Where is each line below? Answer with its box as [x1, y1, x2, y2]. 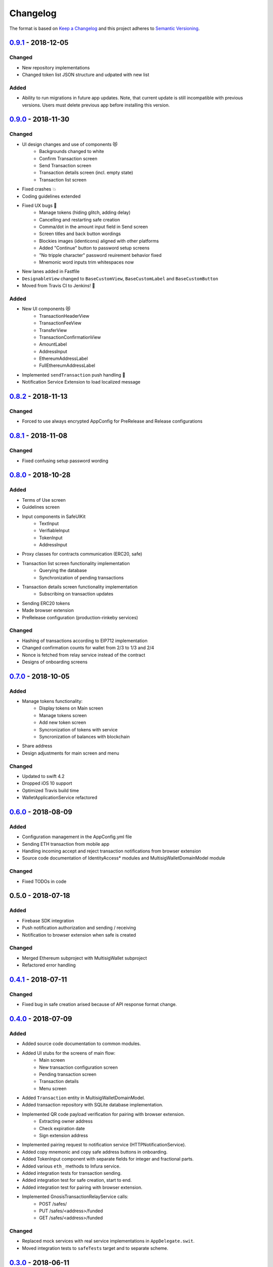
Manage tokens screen [39, 712, 87, 718]
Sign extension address [39, 1133, 88, 1139]
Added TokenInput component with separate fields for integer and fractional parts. [22, 1156, 194, 1162]
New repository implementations [22, 64, 90, 70]
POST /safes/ [39, 1201, 67, 1207]
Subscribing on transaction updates [39, 591, 114, 597]
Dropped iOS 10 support [22, 780, 73, 787]
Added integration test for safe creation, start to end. [22, 1177, 132, 1183]
